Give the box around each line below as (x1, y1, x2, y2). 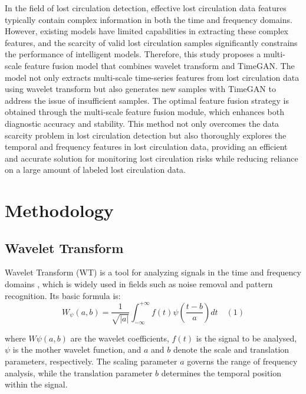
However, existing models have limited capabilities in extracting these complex (5, 25, 289, 37)
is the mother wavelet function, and (12, 343, 142, 356)
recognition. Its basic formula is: (5, 289, 121, 301)
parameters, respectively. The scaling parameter (5, 354, 177, 367)
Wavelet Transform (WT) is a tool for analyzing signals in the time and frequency (5, 266, 301, 278)
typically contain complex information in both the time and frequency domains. (5, 13, 292, 25)
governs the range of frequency (187, 354, 298, 367)
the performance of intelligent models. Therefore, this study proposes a (5, 48, 261, 60)
